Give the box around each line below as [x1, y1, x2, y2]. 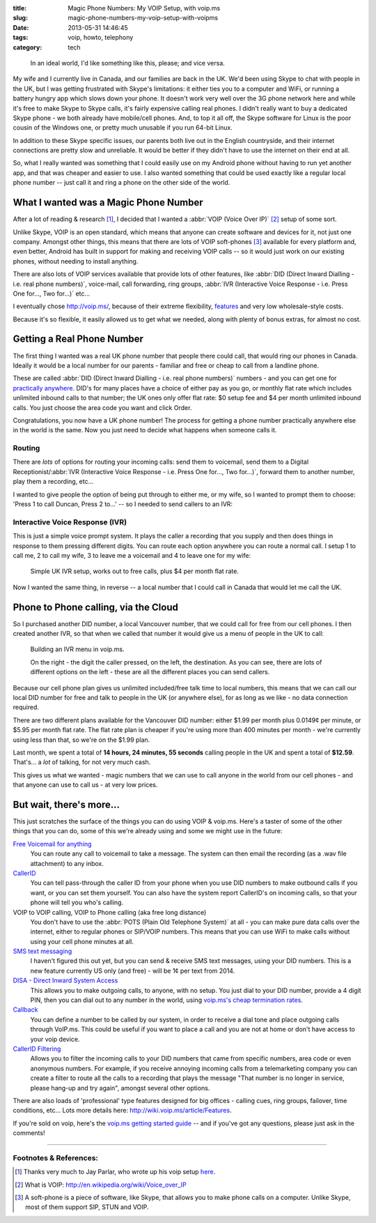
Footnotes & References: [13, 1153, 99, 1162]
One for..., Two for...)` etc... [13, 289, 91, 298]
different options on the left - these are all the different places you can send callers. [30, 668, 270, 676]
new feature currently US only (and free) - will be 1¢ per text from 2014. [30, 966, 235, 975]
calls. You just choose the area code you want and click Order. [13, 403, 192, 411]
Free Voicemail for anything [13, 840, 92, 848]
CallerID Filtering [13, 1045, 61, 1053]
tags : [13, 33, 29, 42]
